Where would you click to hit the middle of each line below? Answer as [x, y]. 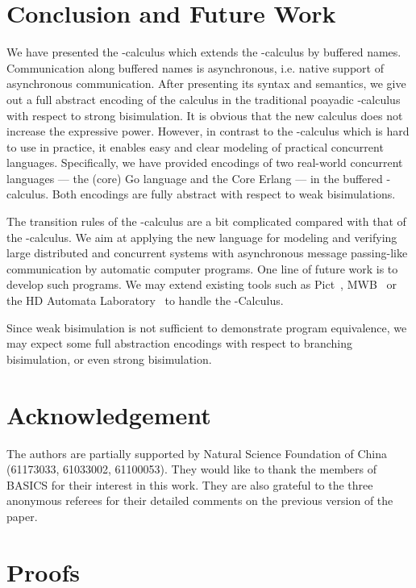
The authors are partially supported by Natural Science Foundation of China [197, 453]
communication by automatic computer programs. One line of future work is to [202, 268]
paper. [22, 516]
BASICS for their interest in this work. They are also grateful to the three [190, 484]
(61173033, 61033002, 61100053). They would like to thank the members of [191, 469]
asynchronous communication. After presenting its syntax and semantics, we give [206, 83]
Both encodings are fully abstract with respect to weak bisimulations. [224, 194]
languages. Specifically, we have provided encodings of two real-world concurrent [205, 163]
